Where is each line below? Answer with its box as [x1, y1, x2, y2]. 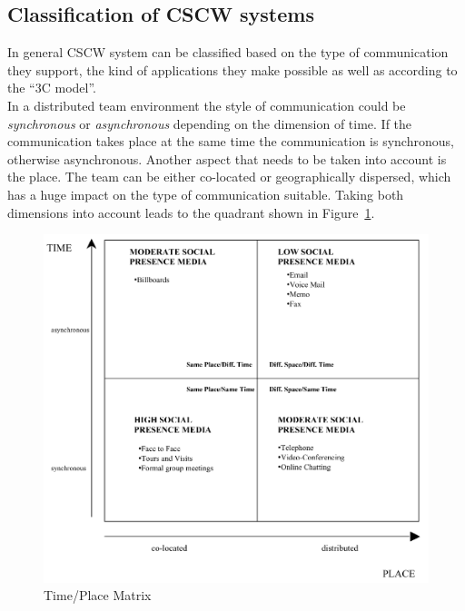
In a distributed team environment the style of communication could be [7, 95, 406, 114]
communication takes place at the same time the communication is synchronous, [7, 132, 454, 151]
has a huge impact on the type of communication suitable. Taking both [7, 184, 404, 203]
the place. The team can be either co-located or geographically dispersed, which [7, 167, 451, 186]
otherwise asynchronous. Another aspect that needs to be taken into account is [7, 149, 447, 168]
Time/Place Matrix [44, 586, 152, 605]
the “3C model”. [7, 78, 96, 97]
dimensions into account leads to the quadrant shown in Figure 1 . [7, 202, 375, 222]
